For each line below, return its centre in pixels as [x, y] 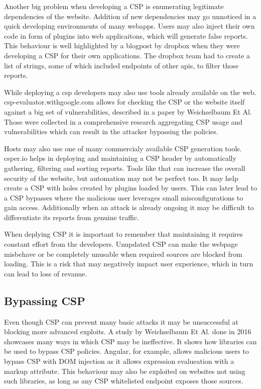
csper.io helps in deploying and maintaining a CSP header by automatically [120, 158]
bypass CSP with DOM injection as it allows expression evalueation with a [119, 361]
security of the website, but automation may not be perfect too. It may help [121, 178]
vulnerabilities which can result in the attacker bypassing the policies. [111, 131]
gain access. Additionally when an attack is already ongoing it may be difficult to [129, 207]
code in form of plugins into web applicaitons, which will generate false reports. [126, 35]
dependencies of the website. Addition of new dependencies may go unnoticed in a [130, 16]
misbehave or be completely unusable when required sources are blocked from [123, 254]
